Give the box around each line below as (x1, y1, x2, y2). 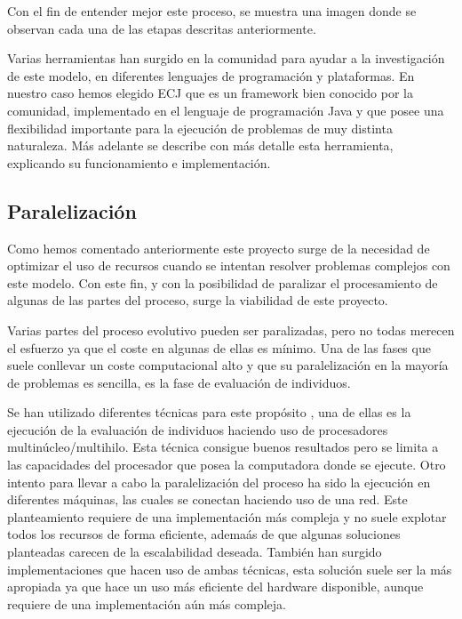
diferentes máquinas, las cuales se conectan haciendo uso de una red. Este (7, 490, 408, 509)
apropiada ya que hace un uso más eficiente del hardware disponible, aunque (7, 577, 424, 596)
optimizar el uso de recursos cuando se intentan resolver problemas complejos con (7, 256, 450, 275)
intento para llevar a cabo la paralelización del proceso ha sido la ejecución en (7, 472, 431, 491)
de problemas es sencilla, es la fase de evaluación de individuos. (7, 373, 351, 391)
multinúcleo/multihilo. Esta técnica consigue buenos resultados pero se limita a (7, 438, 439, 456)
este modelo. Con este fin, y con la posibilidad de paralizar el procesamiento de (7, 273, 438, 292)
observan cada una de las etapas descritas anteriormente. (7, 19, 316, 37)
